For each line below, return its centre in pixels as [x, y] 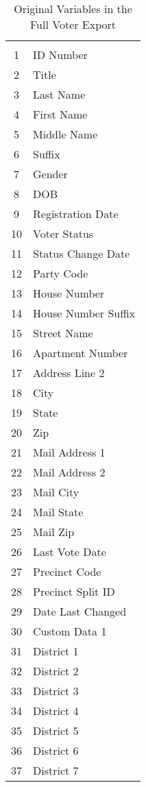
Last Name [59, 94]
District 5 [56, 730]
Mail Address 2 [69, 472]
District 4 [56, 711]
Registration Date [76, 214]
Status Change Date [82, 253]
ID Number [60, 55]
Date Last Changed [80, 611]
